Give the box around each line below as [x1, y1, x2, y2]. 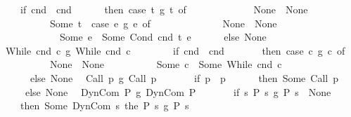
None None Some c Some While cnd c [49, 57, 282, 71]
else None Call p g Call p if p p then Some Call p [30, 70, 338, 85]
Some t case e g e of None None [49, 15, 277, 30]
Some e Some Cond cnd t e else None [59, 29, 267, 44]
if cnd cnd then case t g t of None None [20, 2, 308, 16]
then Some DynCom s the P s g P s [20, 98, 189, 113]
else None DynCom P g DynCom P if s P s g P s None [25, 84, 331, 99]
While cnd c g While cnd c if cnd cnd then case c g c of [5, 43, 345, 57]
